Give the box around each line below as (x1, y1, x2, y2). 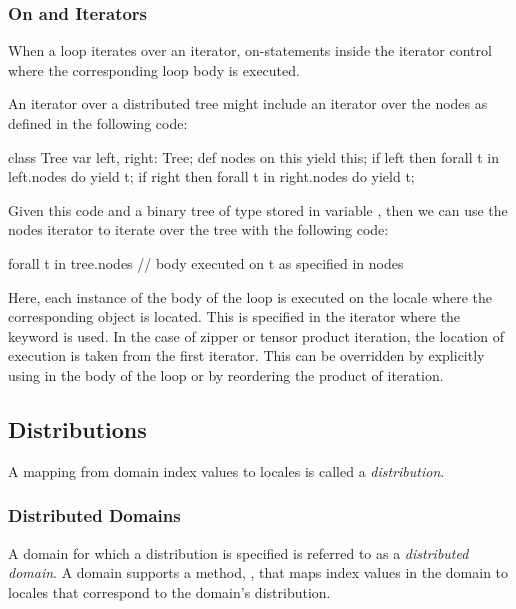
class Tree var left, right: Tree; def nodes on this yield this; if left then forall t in (8, 146, 500, 167)
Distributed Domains (8, 503, 181, 528)
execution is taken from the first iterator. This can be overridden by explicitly (8, 345, 485, 366)
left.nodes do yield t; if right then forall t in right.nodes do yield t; (8, 166, 415, 187)
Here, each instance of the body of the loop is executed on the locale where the (8, 286, 492, 307)
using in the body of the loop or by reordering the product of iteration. (8, 364, 444, 385)
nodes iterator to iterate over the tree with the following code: (8, 219, 389, 240)
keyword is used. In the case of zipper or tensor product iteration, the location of (8, 325, 504, 346)
